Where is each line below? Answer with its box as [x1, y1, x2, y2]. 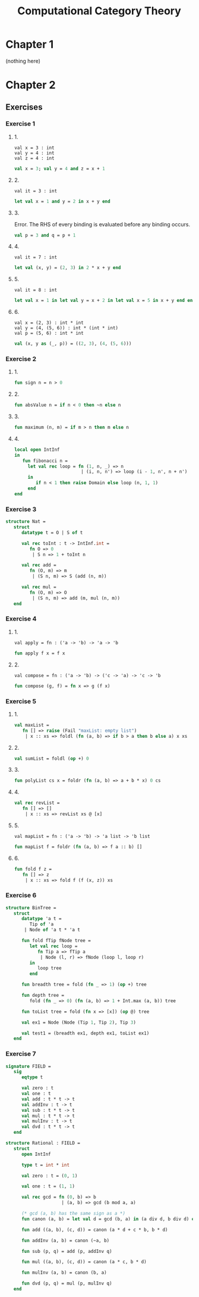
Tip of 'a [29, 921, 54, 927]
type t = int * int [21, 1162, 70, 1168]
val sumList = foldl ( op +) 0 [14, 755, 90, 762]
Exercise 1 [5, 120, 36, 128]
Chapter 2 [5, 79, 56, 92]
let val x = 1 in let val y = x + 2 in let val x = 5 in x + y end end [14, 298, 195, 304]
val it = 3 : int [14, 188, 58, 194]
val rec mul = [21, 584, 57, 590]
